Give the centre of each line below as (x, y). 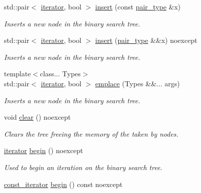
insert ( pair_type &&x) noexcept (146, 40)
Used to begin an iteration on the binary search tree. (83, 167)
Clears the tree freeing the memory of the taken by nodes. (91, 133)
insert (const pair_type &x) (138, 6)
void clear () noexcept (37, 117)
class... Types (60, 74)
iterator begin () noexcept (44, 150)
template (17, 74)
